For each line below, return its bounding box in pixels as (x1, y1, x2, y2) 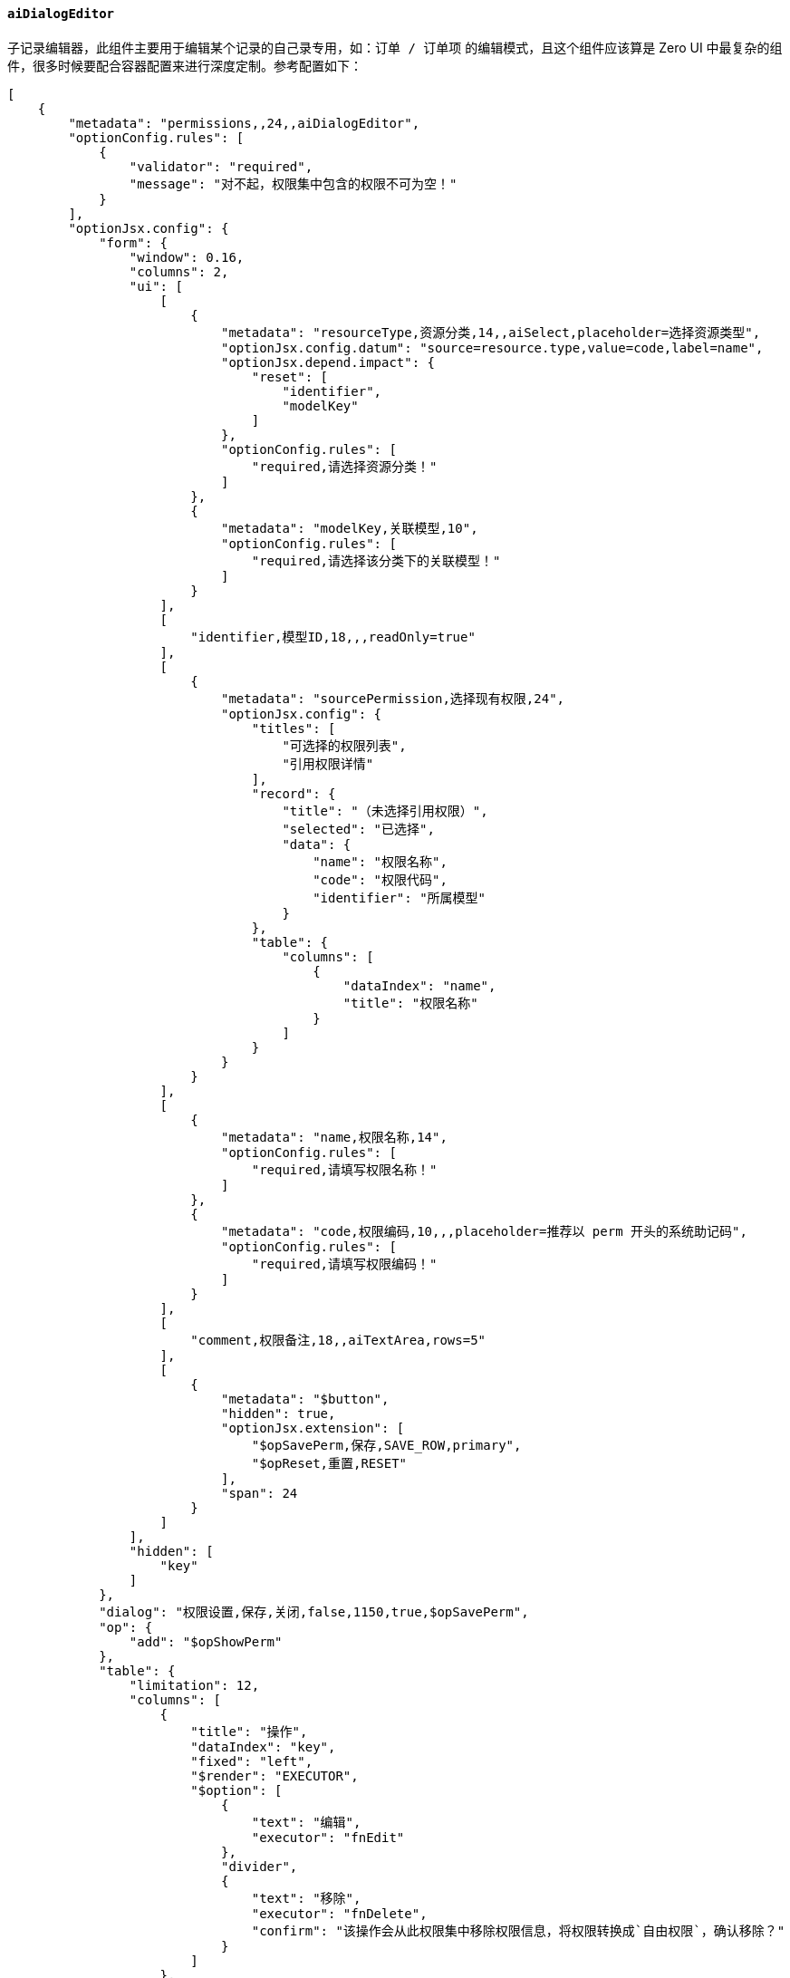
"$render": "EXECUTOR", (190, 1768, 359, 1783)
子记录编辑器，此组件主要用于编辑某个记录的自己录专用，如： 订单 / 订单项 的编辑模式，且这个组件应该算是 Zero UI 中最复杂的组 (7, 39, 783, 55)
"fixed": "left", (190, 1753, 313, 1769)
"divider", (221, 1858, 298, 1874)
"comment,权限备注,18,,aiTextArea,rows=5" (190, 1332, 487, 1347)
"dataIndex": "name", (342, 978, 496, 993)
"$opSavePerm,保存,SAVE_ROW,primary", (251, 1437, 522, 1452)
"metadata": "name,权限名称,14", (221, 1129, 448, 1144)
